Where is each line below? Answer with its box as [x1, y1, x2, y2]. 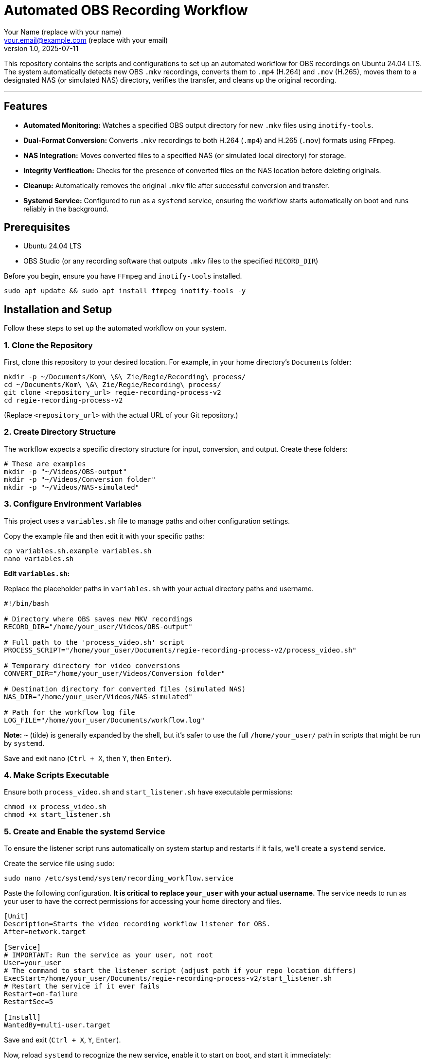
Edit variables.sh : [4, 569, 70, 578]
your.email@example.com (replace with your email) [4, 35, 168, 44]
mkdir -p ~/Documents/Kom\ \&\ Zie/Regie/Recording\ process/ [4, 373, 246, 381]
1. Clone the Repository [4, 340, 93, 350]
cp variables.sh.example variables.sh [4, 547, 152, 555]
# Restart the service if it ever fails [4, 982, 160, 990]
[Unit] [4, 912, 29, 920]
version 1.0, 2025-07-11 [4, 44, 79, 53]
